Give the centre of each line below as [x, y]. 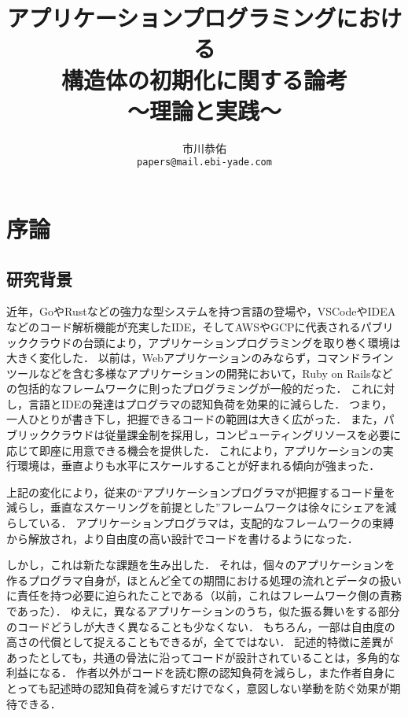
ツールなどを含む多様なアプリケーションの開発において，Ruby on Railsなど [200, 373]
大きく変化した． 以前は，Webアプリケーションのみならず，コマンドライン [200, 358]
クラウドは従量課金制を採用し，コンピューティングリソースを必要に [225, 435]
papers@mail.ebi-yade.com [204, 163]
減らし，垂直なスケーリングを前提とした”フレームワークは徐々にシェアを [196, 507]
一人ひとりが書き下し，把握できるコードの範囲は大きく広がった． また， [195, 419]
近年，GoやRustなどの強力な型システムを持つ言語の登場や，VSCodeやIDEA [201, 311]
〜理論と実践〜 [204, 110]
